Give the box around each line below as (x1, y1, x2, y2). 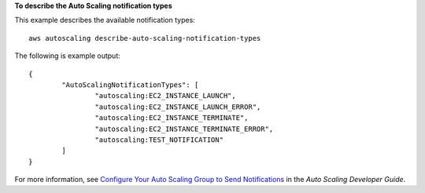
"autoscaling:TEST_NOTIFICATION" (94, 135, 224, 144)
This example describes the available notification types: (14, 16, 196, 25)
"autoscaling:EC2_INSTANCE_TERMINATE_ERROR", (94, 124, 274, 133)
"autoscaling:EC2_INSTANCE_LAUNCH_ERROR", (94, 102, 261, 111)
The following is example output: (14, 51, 121, 60)
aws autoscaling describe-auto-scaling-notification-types (28, 34, 261, 42)
